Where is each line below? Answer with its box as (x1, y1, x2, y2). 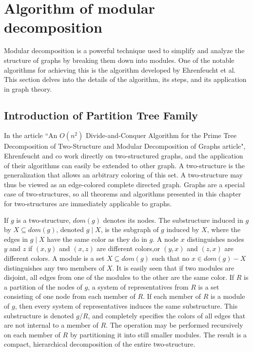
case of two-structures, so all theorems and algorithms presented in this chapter (4, 189, 241, 199)
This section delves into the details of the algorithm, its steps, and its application (4, 74, 247, 84)
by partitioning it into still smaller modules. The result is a (70, 329, 247, 339)
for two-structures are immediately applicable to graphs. (4, 198, 172, 209)
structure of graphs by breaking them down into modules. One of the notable (4, 55, 234, 65)
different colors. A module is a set (4, 253, 105, 263)
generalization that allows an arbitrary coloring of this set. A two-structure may (4, 170, 243, 180)
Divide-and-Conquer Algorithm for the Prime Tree (85, 130, 237, 140)
